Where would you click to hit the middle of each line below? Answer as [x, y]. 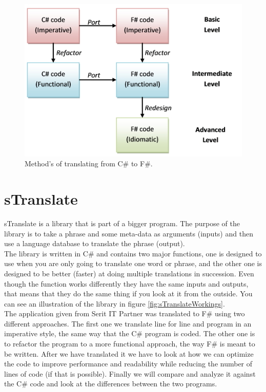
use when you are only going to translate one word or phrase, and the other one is [133, 263]
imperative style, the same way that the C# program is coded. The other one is [130, 333]
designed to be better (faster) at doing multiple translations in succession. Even [129, 273]
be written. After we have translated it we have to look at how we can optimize [129, 353]
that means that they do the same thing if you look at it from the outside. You [128, 293]
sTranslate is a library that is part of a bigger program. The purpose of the [122, 223]
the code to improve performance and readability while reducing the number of [128, 364]
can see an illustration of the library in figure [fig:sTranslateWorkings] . [115, 303]
